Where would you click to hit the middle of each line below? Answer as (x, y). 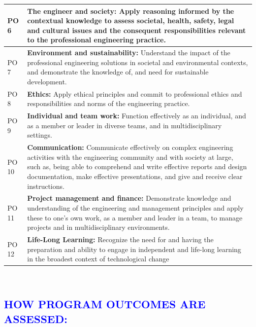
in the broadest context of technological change (98, 259)
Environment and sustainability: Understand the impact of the (129, 53)
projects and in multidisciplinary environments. (98, 227)
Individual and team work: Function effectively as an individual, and (137, 116)
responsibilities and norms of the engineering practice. (109, 103)
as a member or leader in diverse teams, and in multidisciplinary (125, 125)
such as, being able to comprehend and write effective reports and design (137, 166)
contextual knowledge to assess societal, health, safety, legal (131, 20)
